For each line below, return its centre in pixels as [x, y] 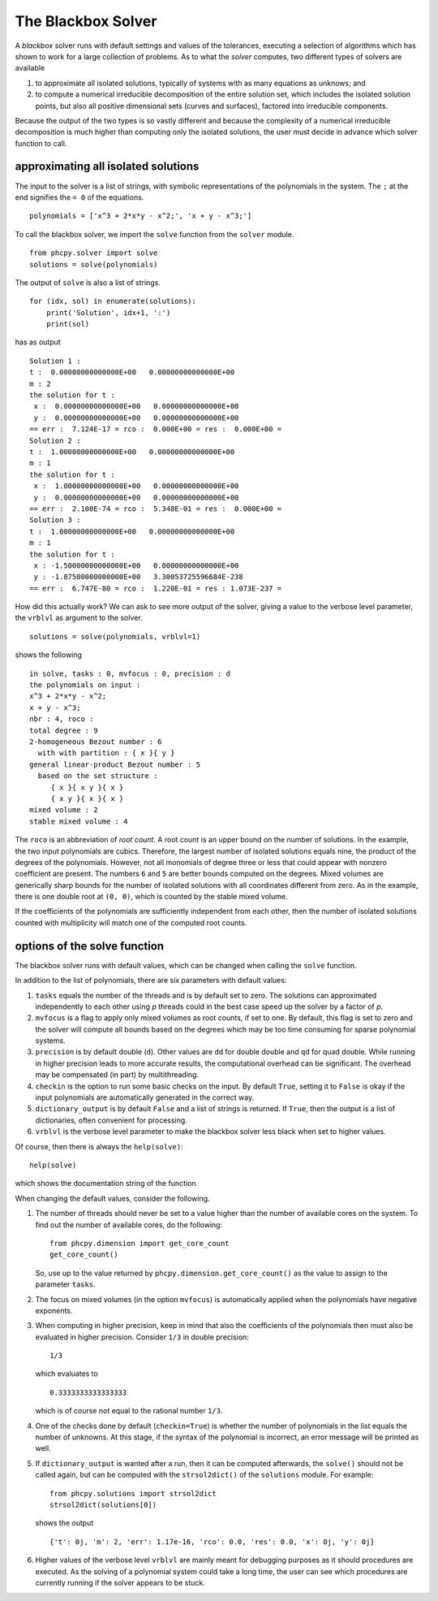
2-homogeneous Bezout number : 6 [96, 742]
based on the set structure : [98, 776]
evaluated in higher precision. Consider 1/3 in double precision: [142, 1337]
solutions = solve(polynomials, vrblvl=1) [115, 636]
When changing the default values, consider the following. [112, 1198]
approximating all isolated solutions [107, 167]
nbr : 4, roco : [62, 719]
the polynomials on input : [85, 685]
